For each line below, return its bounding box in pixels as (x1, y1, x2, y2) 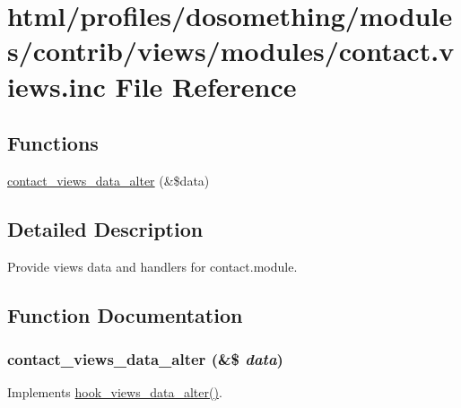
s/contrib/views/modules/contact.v (7, 32, 455, 69)
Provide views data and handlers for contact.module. (7, 256, 298, 275)
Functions (7, 129, 99, 157)
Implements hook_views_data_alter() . (7, 383, 222, 402)
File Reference (115, 67, 297, 104)
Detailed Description (7, 214, 204, 242)
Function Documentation (7, 300, 243, 328)
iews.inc (7, 67, 106, 104)
